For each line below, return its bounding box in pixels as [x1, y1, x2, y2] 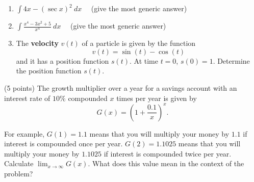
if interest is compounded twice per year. [104, 148, 232, 159]
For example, [4, 128, 45, 139]
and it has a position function [16, 55, 109, 66]
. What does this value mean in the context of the [88, 158, 244, 169]
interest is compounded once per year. [4, 138, 123, 149]
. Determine [213, 55, 250, 66]
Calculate [4, 158, 34, 169]
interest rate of [4, 92, 50, 103]
